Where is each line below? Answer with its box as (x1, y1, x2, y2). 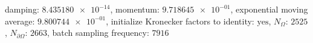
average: (5, 14, 35, 27)
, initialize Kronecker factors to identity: (106, 14, 254, 27)
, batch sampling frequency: (47, 26, 149, 39)
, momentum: (110, 3, 160, 15)
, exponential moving (230, 3, 308, 15)
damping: (5, 3, 39, 15)
